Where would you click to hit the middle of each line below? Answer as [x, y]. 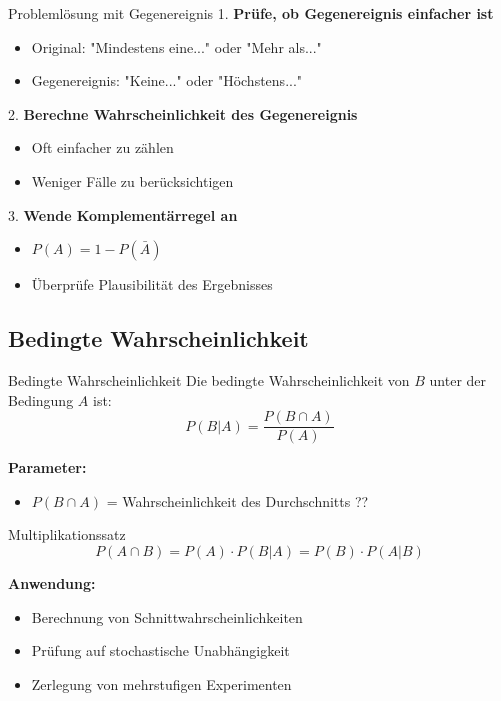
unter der [458, 379]
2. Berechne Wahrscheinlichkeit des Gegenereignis [183, 113]
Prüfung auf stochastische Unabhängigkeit [160, 650]
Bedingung [41, 399]
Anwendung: [52, 582]
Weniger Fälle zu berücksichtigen [132, 180]
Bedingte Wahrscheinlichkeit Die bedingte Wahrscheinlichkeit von [209, 379]
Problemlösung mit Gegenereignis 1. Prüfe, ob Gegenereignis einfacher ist [251, 13]
